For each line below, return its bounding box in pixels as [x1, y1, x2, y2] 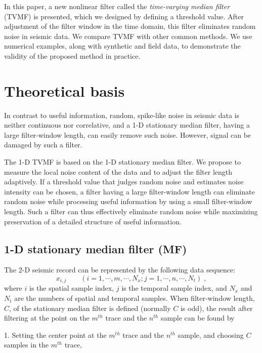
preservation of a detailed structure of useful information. [4, 216, 182, 226]
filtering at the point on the [4, 312, 90, 323]
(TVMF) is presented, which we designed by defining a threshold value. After [4, 11, 244, 21]
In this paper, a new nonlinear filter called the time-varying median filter [4, 1, 230, 11]
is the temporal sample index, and [121, 283, 227, 293]
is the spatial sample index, [29, 283, 114, 293]
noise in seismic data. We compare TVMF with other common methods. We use [4, 30, 252, 41]
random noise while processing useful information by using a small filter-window [4, 196, 252, 207]
